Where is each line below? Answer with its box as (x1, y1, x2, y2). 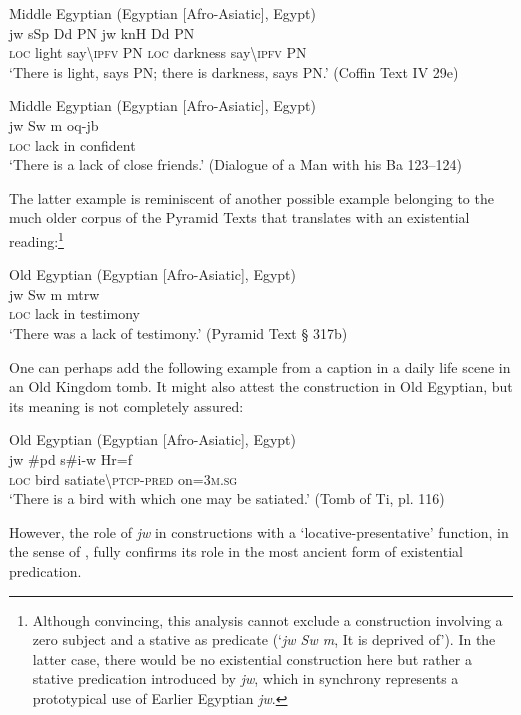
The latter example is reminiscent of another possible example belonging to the (9, 187, 494, 208)
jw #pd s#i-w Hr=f (9, 448, 133, 469)
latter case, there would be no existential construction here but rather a (32, 648, 472, 669)
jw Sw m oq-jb (9, 114, 99, 135)
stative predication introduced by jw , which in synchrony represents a (32, 668, 459, 689)
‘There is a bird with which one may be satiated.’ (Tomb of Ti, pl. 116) (9, 488, 445, 509)
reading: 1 (9, 227, 64, 251)
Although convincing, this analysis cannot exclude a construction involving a (32, 609, 503, 630)
